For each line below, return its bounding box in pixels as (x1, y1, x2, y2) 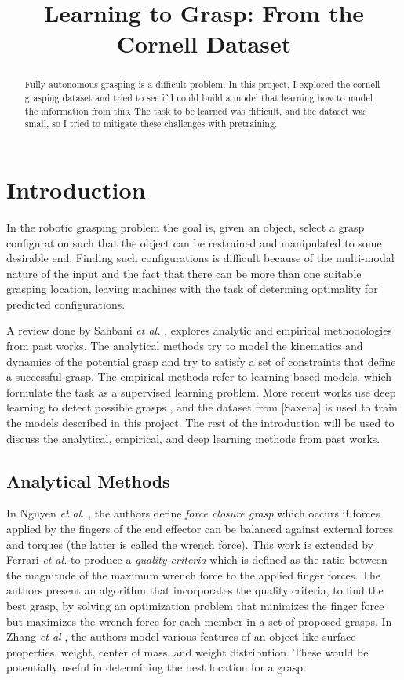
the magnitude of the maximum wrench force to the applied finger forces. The (6, 566, 380, 583)
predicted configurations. (6, 295, 126, 312)
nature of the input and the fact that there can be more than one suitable (6, 265, 362, 281)
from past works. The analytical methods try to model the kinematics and (6, 338, 363, 354)
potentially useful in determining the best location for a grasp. (6, 659, 306, 675)
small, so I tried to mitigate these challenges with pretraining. (24, 117, 278, 130)
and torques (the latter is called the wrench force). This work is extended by (6, 536, 373, 552)
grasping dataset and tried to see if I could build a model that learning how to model (24, 91, 373, 104)
